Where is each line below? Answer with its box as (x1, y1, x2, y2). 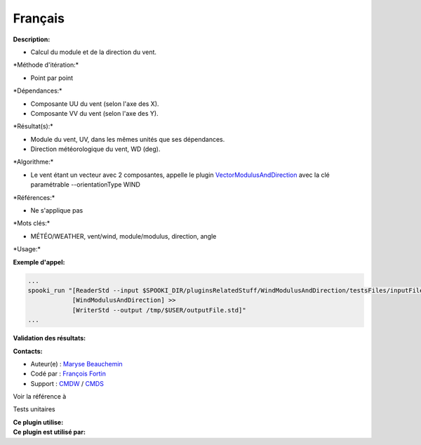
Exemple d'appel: (13, 258, 65, 266)
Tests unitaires (13, 405, 55, 413)
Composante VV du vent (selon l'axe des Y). (30, 109, 159, 117)
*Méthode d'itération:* (13, 60, 79, 69)
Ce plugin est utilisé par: (13, 428, 86, 437)
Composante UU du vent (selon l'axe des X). (30, 99, 159, 108)
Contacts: (13, 347, 43, 355)
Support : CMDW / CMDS (30, 379, 105, 387)
